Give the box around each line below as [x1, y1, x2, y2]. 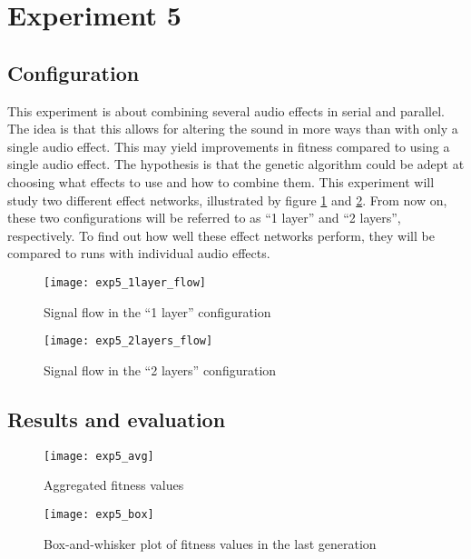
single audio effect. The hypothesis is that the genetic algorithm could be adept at [7, 155, 465, 174]
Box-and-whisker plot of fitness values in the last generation [44, 534, 377, 553]
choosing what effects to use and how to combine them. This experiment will [7, 172, 435, 191]
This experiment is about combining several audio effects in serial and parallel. [7, 101, 445, 120]
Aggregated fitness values [44, 475, 184, 494]
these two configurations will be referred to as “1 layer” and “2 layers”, [7, 208, 401, 227]
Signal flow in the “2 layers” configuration [44, 360, 277, 379]
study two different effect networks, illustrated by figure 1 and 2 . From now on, [7, 190, 447, 209]
